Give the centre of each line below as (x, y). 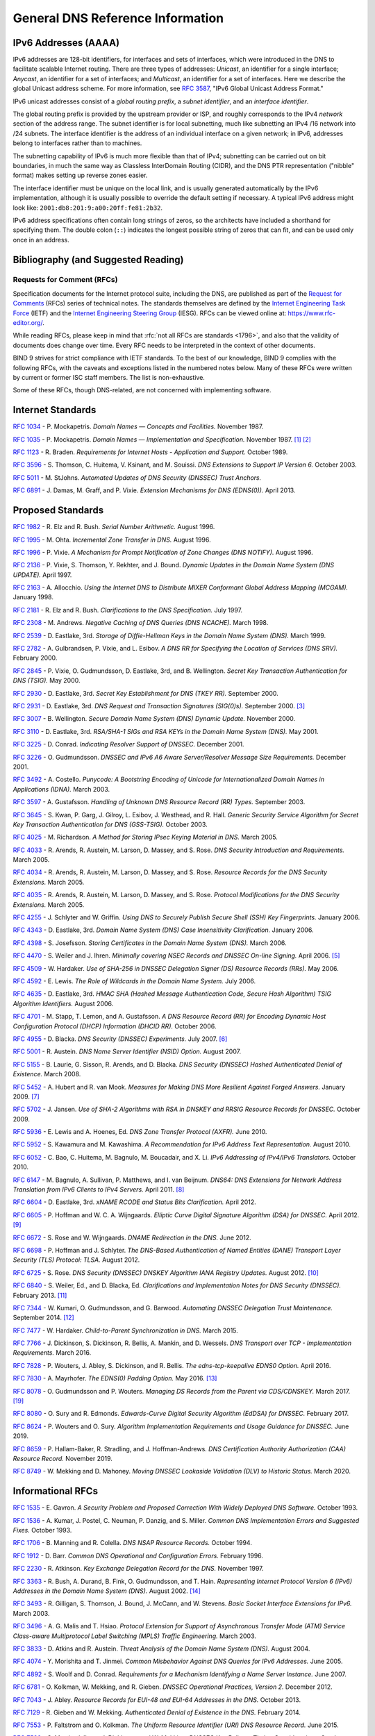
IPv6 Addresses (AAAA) (66, 43)
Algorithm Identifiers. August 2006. (63, 1003)
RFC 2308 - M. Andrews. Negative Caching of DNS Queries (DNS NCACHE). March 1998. (141, 623)
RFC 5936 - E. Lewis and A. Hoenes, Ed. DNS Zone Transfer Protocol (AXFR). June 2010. (140, 1132)
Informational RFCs (56, 1491)
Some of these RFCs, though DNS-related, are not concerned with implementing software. (142, 390)
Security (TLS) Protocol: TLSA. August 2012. (76, 1260)
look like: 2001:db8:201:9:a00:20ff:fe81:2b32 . (88, 208)
